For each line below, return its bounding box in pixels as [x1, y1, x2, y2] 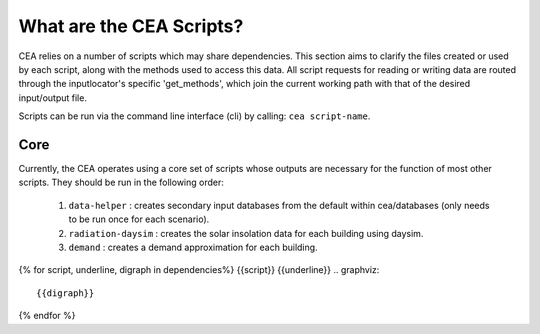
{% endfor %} [18, 310, 76, 322]
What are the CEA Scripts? [18, 15, 244, 37]
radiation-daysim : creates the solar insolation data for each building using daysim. [68, 227, 424, 239]
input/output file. [18, 91, 87, 104]
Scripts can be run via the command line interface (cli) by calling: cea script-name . [18, 110, 371, 122]
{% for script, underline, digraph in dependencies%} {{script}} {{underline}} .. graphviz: [18, 264, 380, 276]
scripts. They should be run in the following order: [18, 176, 225, 189]
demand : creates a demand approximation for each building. [68, 241, 319, 253]
